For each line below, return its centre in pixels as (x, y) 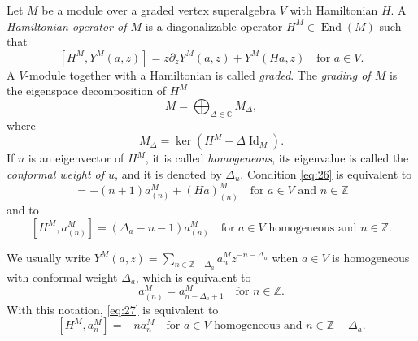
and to (23, 209)
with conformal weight (62, 276)
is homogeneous (371, 257)
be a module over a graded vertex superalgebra (159, 10)
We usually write (49, 257)
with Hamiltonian (334, 10)
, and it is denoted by (168, 173)
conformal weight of (56, 173)
